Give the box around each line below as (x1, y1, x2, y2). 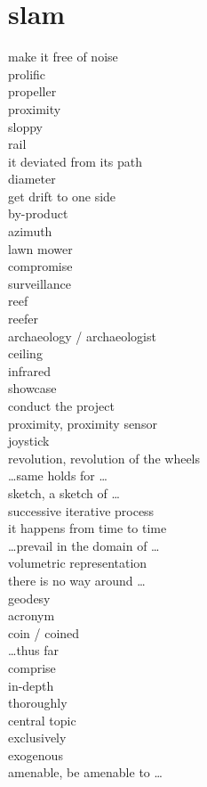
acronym (8, 606, 55, 625)
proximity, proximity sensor (8, 414, 157, 432)
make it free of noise (8, 47, 118, 66)
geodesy (8, 588, 51, 607)
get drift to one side (8, 186, 116, 205)
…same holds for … (8, 466, 107, 485)
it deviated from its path (8, 152, 143, 170)
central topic (8, 710, 76, 729)
